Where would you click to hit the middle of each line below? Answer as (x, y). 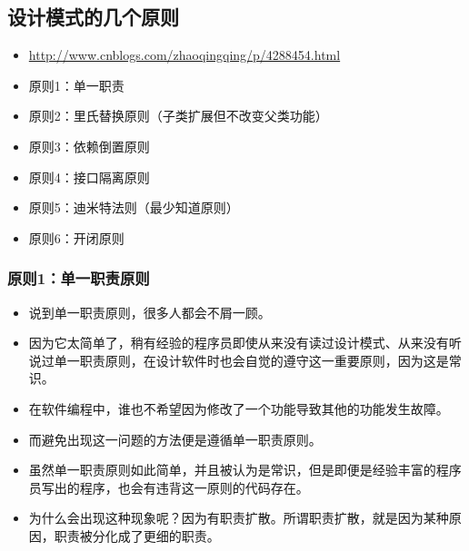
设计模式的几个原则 (93, 17)
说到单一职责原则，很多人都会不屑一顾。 (150, 312)
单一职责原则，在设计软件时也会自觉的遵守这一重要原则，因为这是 (251, 360)
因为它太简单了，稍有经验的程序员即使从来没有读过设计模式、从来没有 (239, 343)
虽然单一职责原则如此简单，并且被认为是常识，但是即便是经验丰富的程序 (245, 470)
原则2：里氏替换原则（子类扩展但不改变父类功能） (178, 116)
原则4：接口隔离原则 (89, 177)
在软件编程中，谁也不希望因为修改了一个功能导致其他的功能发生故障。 (239, 408)
